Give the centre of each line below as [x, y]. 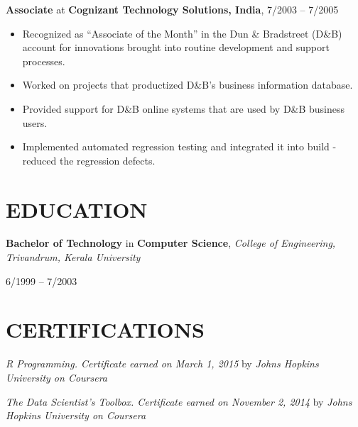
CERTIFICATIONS [105, 329]
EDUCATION [77, 209]
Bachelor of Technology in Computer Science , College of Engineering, [171, 243]
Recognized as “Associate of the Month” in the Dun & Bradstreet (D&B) [182, 33]
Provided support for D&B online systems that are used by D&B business [184, 108]
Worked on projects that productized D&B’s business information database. [188, 85]
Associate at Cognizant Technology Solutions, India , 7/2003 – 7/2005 [172, 9]
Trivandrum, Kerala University [73, 257]
